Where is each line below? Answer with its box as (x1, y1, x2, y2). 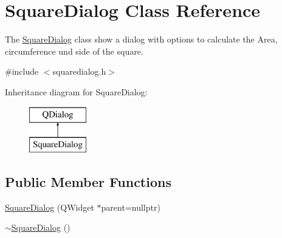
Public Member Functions (5, 172, 171, 191)
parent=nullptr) (101, 200, 160, 213)
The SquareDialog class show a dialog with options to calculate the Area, (5, 33, 278, 46)
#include (5, 65, 39, 78)
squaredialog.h (52, 65, 106, 78)
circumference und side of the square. (5, 44, 143, 57)
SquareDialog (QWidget (5, 200, 94, 213)
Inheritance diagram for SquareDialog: (5, 85, 148, 98)
